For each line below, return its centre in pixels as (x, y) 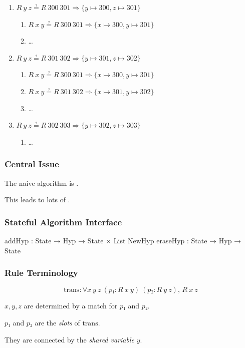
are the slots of (57, 322)
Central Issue (32, 164)
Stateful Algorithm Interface (63, 222)
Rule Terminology (41, 273)
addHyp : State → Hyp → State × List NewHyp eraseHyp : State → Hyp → (123, 240)
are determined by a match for (71, 306)
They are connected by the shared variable (69, 339)
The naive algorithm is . (42, 183)
